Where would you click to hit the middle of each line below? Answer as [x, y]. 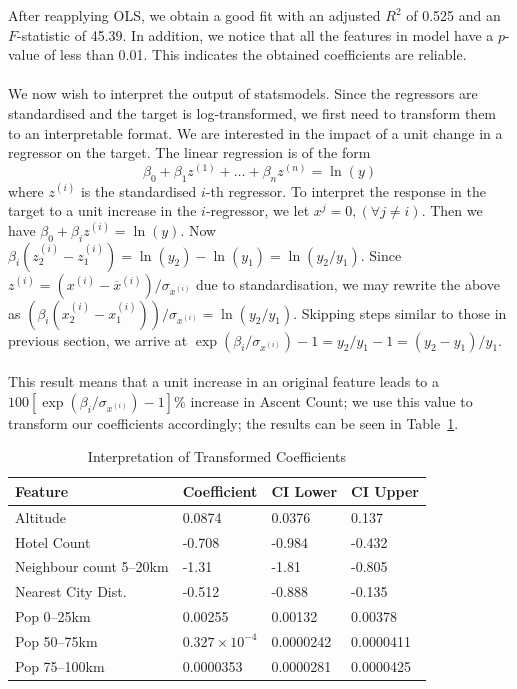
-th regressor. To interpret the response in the [345, 190]
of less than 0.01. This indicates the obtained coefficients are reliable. [255, 54]
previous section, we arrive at [98, 339]
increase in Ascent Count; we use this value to [331, 400]
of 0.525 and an [453, 15]
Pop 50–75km [56, 640]
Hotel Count [53, 541]
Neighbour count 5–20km [92, 566]
